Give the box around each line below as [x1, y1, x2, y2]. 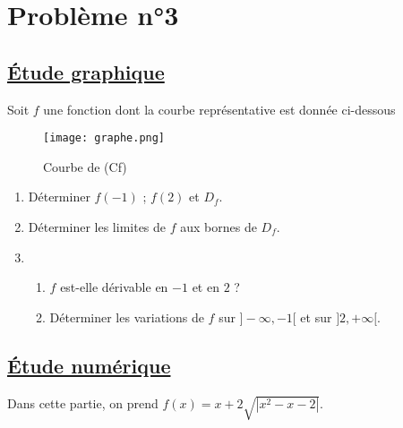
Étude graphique [7, 57, 165, 85]
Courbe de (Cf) [43, 157, 127, 175]
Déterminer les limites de [28, 218, 167, 236]
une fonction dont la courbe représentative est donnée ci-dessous [43, 99, 396, 118]
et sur [300, 307, 332, 326]
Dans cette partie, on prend [7, 393, 159, 412]
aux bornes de [180, 218, 257, 236]
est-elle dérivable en [60, 278, 168, 296]
